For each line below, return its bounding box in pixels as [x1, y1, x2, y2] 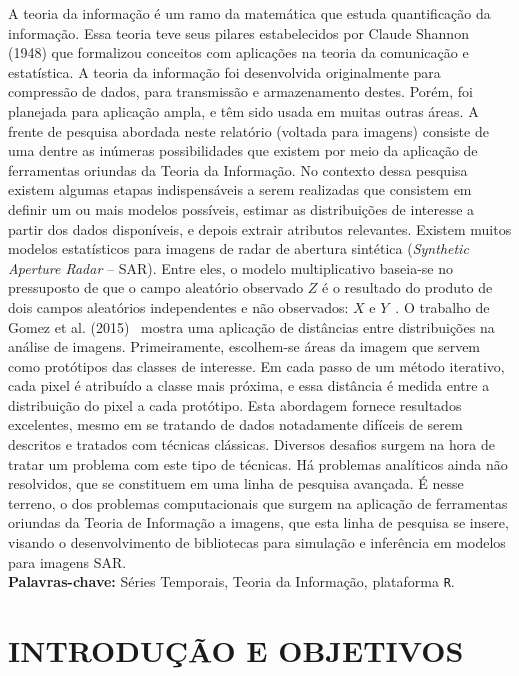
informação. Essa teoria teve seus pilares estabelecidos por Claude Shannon [8, 22, 469, 43]
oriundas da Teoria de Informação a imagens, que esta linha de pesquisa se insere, [8, 512, 509, 533]
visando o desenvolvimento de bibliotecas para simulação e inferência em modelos [8, 532, 506, 553]
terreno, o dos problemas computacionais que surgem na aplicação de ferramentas [8, 492, 508, 513]
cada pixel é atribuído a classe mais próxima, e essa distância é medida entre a [8, 375, 490, 396]
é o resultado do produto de [322, 277, 493, 298]
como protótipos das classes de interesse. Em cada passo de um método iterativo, [8, 355, 505, 376]
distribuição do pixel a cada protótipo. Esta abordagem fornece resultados [8, 394, 462, 415]
